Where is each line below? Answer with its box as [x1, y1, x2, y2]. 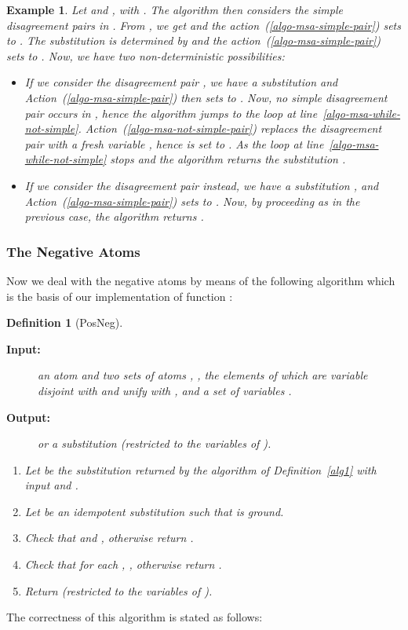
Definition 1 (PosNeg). [6, 314, 123, 331]
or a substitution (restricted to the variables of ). [38, 435, 271, 452]
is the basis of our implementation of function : [6, 288, 233, 304]
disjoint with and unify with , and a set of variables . [38, 382, 292, 398]
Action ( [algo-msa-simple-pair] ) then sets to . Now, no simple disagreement [24, 89, 388, 105]
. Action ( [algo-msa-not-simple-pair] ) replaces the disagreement [78, 120, 382, 137]
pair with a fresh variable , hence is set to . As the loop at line [24, 135, 324, 152]
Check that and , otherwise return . [24, 529, 194, 546]
